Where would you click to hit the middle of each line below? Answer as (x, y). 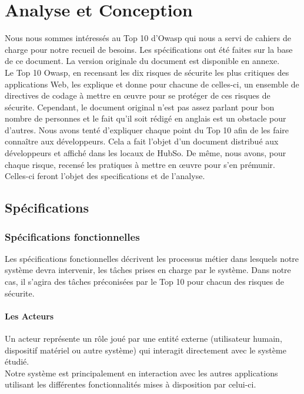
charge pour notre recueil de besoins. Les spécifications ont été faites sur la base (149, 49)
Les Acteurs (29, 316)
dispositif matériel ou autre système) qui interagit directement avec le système (146, 350)
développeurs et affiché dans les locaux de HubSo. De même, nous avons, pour (146, 153)
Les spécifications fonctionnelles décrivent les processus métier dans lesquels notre (152, 258)
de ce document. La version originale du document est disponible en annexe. (142, 61)
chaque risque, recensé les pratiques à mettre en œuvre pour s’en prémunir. (140, 164)
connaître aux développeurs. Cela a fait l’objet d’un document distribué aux (142, 141)
